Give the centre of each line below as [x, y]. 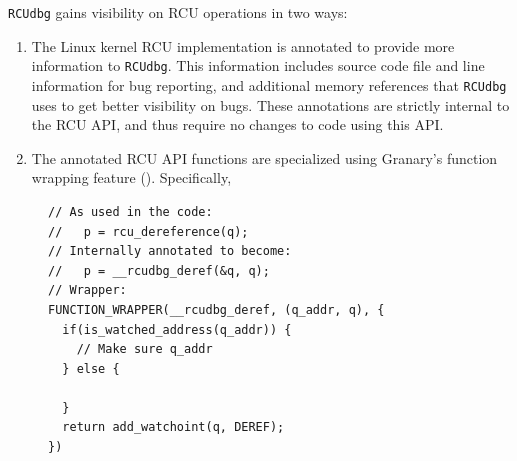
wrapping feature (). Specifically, [131, 177]
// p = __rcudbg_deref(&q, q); [159, 270]
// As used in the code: [130, 211]
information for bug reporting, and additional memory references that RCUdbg [269, 84]
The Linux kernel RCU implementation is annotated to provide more [243, 45]
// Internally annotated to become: [170, 251]
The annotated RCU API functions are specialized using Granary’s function [264, 157]
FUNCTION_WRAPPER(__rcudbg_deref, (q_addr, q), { [216, 309]
